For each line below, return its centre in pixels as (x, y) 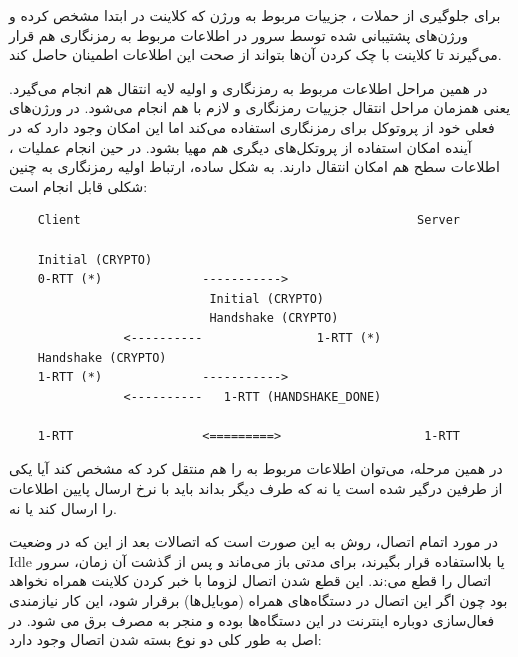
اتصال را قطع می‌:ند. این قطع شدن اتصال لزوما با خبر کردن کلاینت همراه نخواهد (250, 580)
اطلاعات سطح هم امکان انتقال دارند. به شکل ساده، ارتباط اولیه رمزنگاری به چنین (254, 166)
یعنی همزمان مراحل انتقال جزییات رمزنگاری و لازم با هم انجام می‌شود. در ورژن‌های (260, 107)
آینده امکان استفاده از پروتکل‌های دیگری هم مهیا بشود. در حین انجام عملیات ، (240, 146)
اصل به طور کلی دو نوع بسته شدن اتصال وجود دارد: (165, 639)
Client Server (249, 220)
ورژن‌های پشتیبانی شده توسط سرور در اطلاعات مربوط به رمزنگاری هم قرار (239, 34)
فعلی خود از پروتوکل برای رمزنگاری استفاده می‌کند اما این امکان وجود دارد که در (252, 126)
